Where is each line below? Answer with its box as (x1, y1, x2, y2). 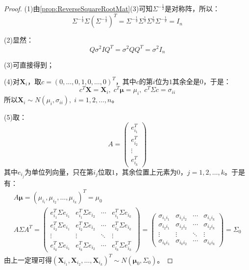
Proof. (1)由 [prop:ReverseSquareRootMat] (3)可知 (4, 3, 153, 14)
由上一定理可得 (4, 254, 52, 265)
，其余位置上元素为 (115, 166, 177, 177)
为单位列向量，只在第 (25, 166, 94, 177)
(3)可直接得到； (4, 60, 54, 69)
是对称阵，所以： (164, 3, 220, 14)
